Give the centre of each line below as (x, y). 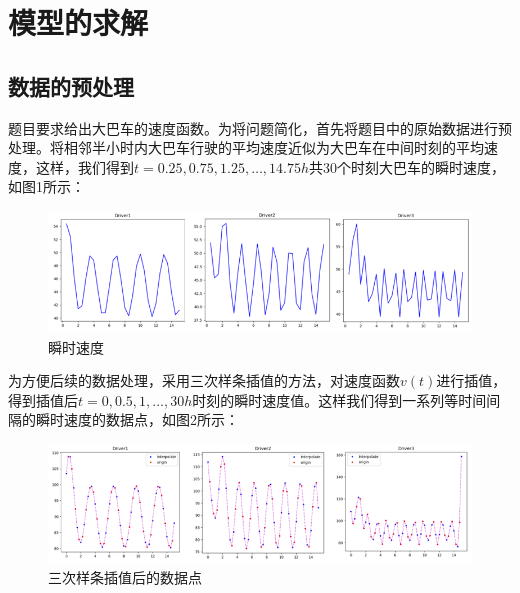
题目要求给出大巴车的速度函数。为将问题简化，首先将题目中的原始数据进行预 (260, 127)
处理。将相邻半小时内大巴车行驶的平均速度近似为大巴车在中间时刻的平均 (246, 147)
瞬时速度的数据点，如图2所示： (137, 419)
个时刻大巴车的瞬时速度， (421, 166)
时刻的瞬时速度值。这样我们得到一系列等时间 (339, 399)
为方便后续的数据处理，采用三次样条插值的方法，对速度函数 (204, 380)
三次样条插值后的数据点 (125, 576)
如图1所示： (46, 186)
